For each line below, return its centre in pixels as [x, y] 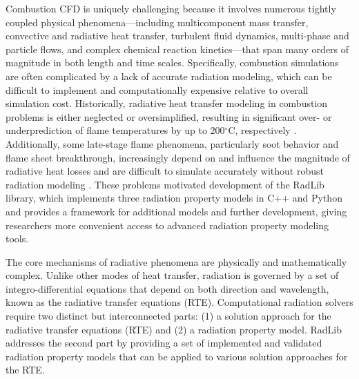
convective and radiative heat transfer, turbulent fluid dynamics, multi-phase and [177, 36]
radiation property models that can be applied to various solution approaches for [177, 356]
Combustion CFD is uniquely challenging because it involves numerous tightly [171, 8]
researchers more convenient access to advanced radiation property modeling [167, 225]
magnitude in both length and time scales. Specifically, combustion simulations [172, 62]
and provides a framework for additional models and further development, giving [176, 211]
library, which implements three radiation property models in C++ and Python [174, 198]
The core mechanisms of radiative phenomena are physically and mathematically [176, 261]
